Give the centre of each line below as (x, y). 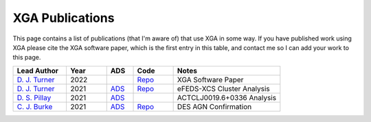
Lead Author (37, 71)
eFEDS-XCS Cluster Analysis (224, 88)
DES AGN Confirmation (214, 106)
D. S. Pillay (34, 97)
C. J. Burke (35, 106)
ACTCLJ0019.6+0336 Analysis (227, 97)
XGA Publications (64, 18)
